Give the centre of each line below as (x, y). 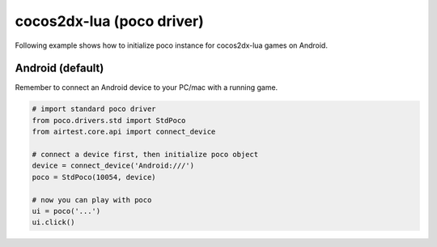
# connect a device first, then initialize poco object (145, 154)
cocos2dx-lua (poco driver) (109, 21)
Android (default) (59, 68)
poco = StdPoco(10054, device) (94, 177)
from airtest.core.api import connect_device (124, 132)
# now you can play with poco (92, 200)
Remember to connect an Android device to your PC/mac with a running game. (146, 87)
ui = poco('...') (66, 211)
